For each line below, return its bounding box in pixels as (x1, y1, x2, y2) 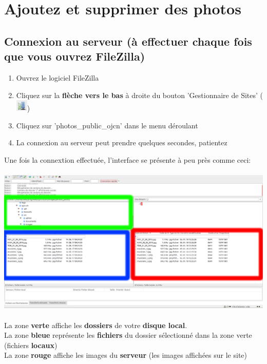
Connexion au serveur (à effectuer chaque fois (4, 33, 252, 49)
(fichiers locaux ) (4, 339, 58, 350)
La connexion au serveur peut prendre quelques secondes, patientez (16, 137, 227, 148)
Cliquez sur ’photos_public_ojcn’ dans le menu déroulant (16, 120, 198, 130)
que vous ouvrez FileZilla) (4, 48, 145, 64)
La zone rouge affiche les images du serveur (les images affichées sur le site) (4, 350, 247, 360)
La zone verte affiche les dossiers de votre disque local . (4, 319, 187, 330)
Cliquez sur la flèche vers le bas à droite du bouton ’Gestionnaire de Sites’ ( (16, 89, 263, 100)
